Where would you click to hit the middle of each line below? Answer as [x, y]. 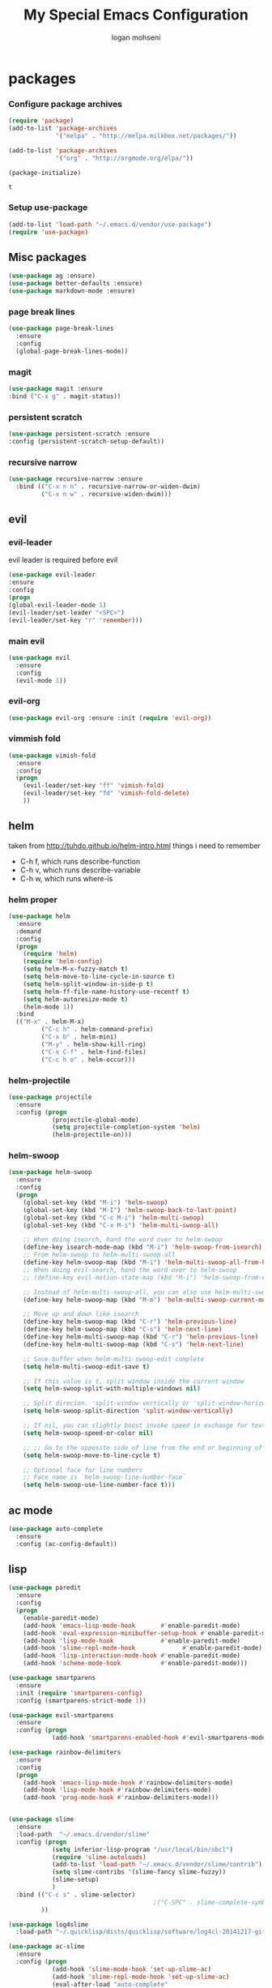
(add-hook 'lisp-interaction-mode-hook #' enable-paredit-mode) [132, 1656]
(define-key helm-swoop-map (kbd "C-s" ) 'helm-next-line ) [123, 1330]
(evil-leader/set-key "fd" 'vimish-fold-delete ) [106, 793]
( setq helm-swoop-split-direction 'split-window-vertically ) [128, 1411]
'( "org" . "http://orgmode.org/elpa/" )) [125, 158]
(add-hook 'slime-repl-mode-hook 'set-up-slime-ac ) [140, 1977]
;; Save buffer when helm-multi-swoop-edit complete [114, 1359]
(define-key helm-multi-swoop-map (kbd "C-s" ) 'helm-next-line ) [134, 1344]
